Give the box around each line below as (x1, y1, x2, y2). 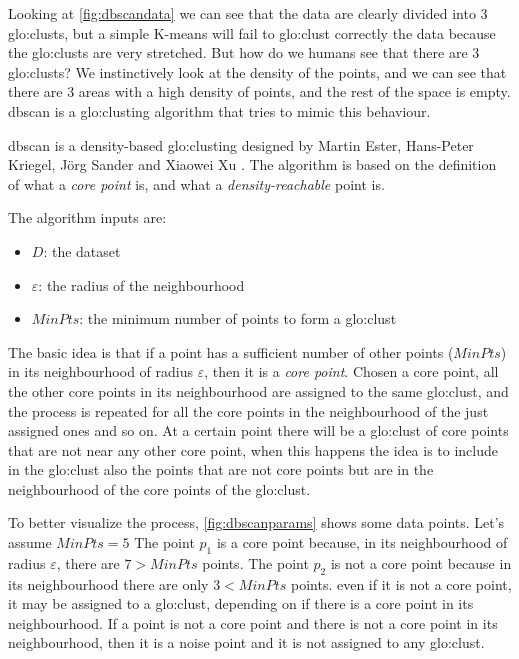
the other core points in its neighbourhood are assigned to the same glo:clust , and (8, 380, 509, 401)
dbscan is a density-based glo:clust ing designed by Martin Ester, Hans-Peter (8, 134, 474, 155)
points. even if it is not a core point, (290, 573, 512, 594)
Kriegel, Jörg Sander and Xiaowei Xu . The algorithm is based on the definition (8, 154, 497, 175)
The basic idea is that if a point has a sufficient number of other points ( (8, 341, 454, 362)
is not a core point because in (330, 552, 512, 573)
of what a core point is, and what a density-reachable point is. (8, 173, 385, 194)
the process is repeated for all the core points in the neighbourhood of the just (8, 400, 489, 421)
